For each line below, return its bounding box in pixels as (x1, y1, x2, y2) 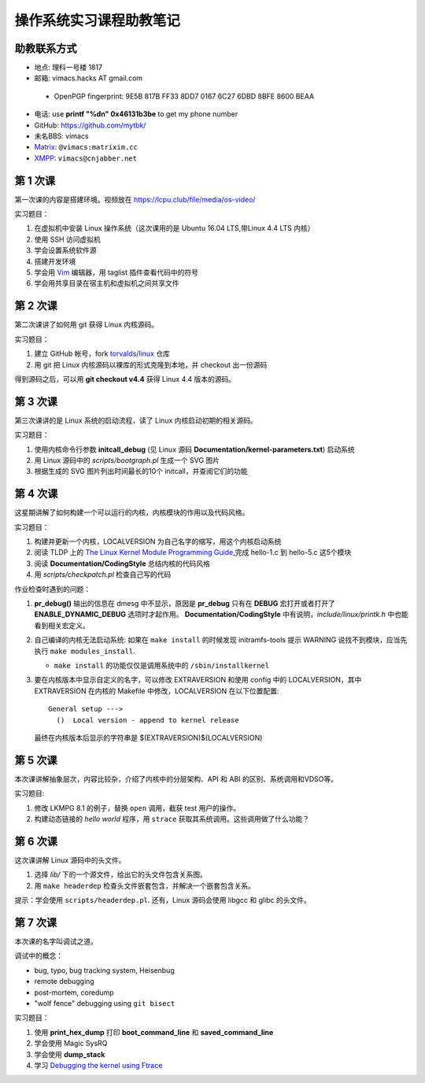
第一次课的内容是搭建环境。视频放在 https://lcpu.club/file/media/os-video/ (14, 194, 256, 204)
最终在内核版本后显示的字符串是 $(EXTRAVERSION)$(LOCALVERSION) (34, 733, 263, 742)
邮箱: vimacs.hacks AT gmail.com (34, 73, 143, 83)
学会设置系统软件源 (34, 246, 97, 255)
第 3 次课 (14, 394, 58, 408)
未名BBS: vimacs (34, 131, 90, 141)
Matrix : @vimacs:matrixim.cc (34, 142, 138, 152)
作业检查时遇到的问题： (14, 584, 91, 593)
